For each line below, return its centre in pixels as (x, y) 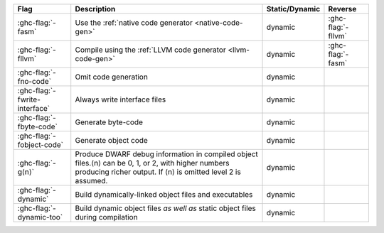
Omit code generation (112, 77)
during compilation (106, 217)
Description (95, 9)
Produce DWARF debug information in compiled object (167, 154)
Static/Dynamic (293, 9)
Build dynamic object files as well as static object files (165, 208)
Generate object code (112, 140)
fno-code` (34, 81)
